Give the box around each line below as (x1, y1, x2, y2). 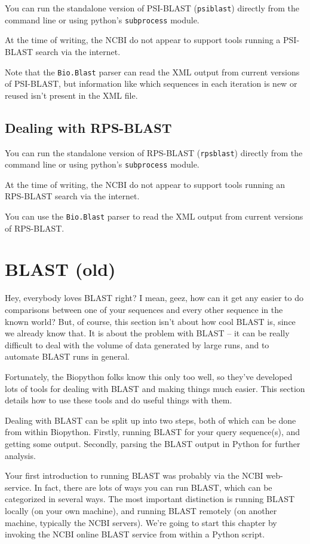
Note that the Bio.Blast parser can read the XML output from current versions (5, 65, 300, 78)
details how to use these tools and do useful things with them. (5, 394, 232, 406)
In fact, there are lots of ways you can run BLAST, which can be (34, 481, 272, 493)
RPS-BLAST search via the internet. (5, 190, 140, 202)
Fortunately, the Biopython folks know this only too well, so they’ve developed (5, 370, 293, 382)
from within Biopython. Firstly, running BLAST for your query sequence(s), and (5, 426, 300, 438)
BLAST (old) (5, 257, 116, 281)
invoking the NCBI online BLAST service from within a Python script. (5, 528, 265, 540)
